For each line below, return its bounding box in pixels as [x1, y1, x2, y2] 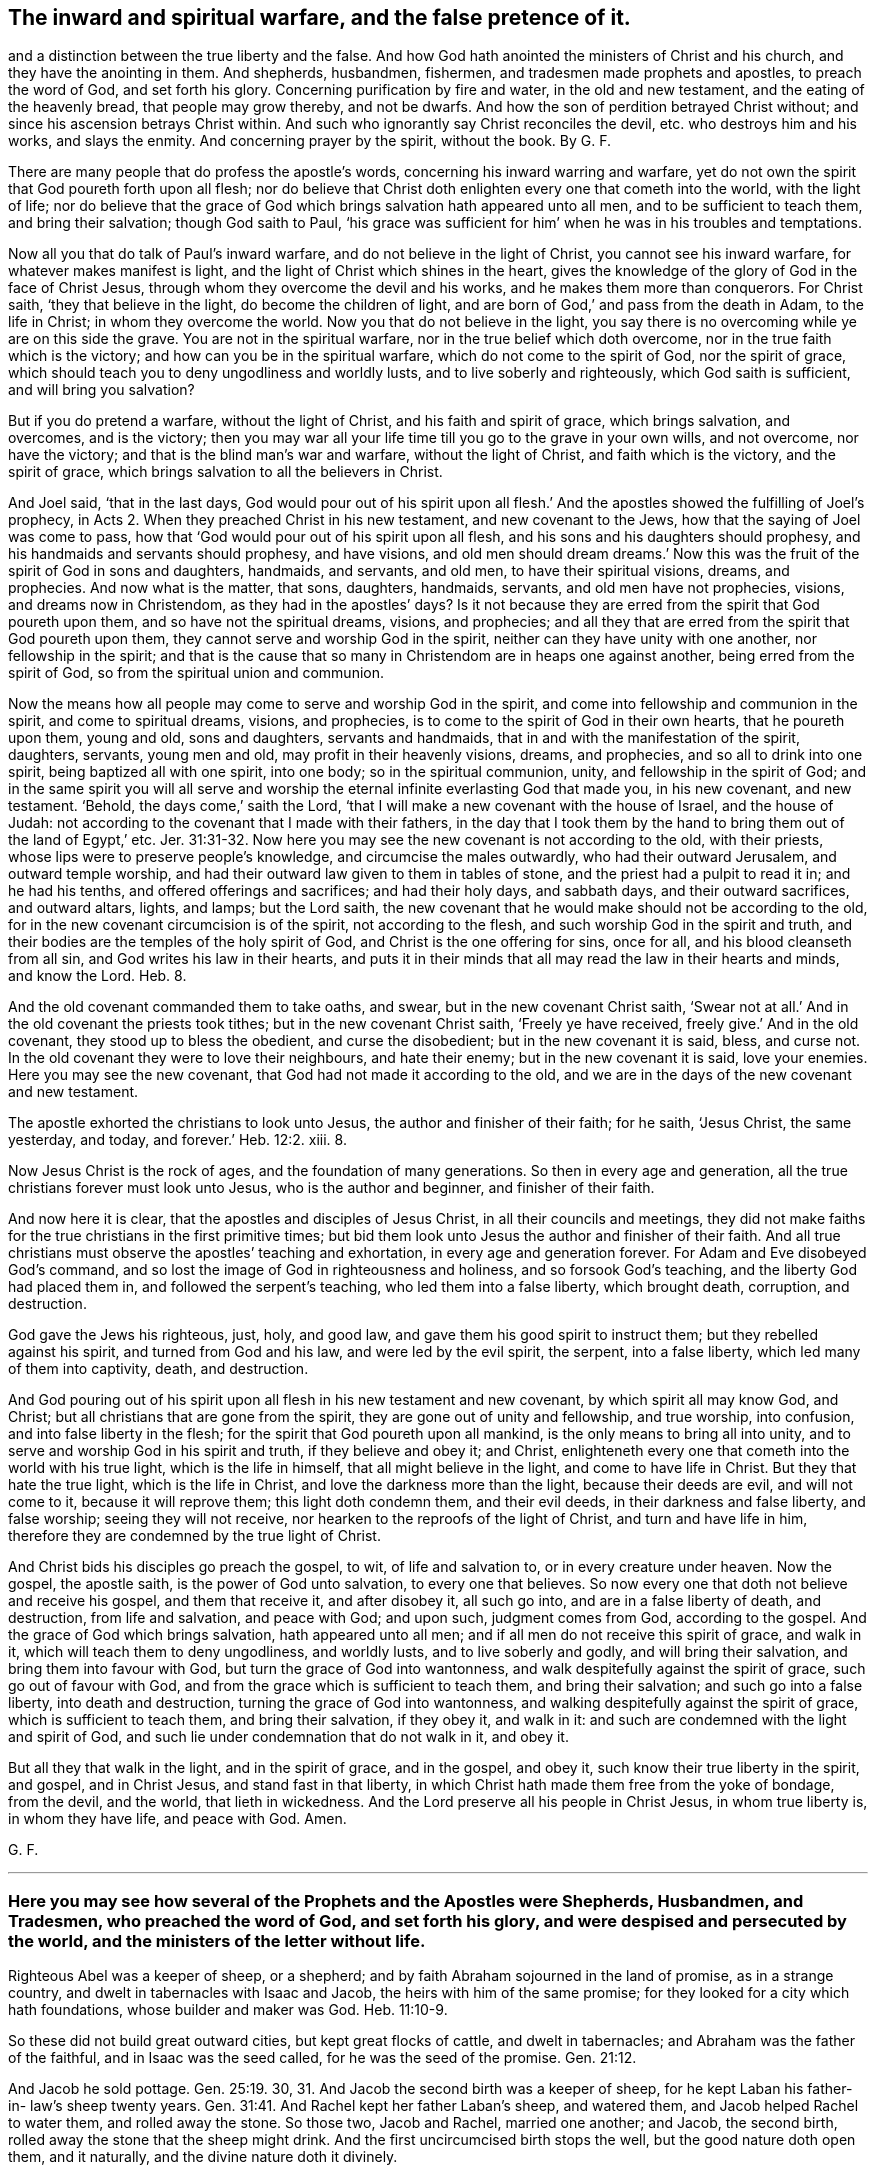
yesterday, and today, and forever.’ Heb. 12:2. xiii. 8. [8, 1131, 347, 1149]
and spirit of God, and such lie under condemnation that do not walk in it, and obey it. [8, 1728, 569, 1746]
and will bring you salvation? [8, 381, 195, 399]
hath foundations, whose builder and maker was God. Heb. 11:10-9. [8, 2001, 448, 2019]
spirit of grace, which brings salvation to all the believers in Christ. [8, 463, 443, 481]
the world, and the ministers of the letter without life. [8, 1930, 426, 1951]
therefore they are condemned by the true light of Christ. [8, 1527, 381, 1545]
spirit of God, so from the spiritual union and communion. [8, 664, 385, 682]
